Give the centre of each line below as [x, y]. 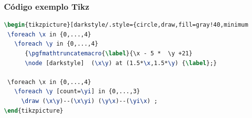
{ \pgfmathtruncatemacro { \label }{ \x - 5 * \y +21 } [108, 53]
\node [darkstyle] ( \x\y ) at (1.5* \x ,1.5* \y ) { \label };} [121, 63]
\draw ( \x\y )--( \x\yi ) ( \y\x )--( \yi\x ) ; [89, 101]
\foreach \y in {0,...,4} [56, 44]
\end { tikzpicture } [34, 110]
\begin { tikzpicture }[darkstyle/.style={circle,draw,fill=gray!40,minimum [126, 25]
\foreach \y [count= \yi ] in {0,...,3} [77, 92]
